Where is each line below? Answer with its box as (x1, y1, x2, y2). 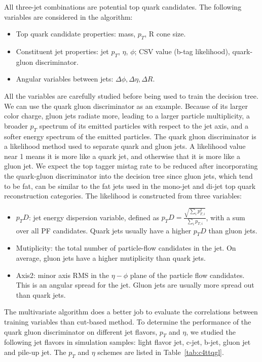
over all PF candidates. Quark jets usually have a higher (16, 225, 192, 235)
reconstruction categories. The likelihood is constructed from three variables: (4, 190, 242, 201)
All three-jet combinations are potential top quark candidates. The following (4, 2, 242, 12)
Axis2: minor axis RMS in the (16, 269, 109, 280)
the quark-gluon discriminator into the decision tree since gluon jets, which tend (4, 170, 253, 181)
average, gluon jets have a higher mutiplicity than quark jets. (16, 253, 206, 263)
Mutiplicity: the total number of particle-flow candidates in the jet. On (16, 243, 236, 253)
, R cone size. (144, 28, 186, 39)
